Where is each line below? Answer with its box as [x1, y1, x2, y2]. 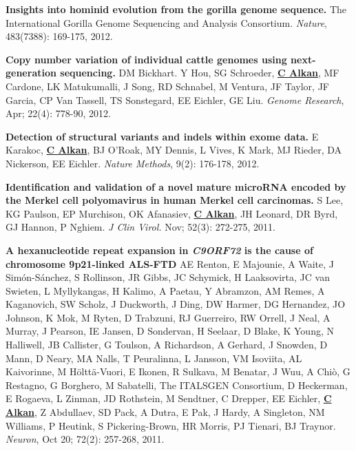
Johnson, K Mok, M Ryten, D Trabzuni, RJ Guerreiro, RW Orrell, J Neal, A [6, 310, 331, 324]
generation [6, 65, 56, 80]
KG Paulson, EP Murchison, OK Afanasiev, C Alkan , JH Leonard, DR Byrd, [6, 206, 338, 220]
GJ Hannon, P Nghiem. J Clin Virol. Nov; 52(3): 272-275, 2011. [6, 220, 275, 234]
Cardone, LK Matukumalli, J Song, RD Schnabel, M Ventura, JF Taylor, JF [6, 78, 329, 93]
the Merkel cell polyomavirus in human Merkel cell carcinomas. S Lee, [6, 193, 344, 207]
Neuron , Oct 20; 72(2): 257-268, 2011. [6, 432, 165, 446]
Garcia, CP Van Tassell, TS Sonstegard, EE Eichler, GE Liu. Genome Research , [6, 92, 344, 107]
